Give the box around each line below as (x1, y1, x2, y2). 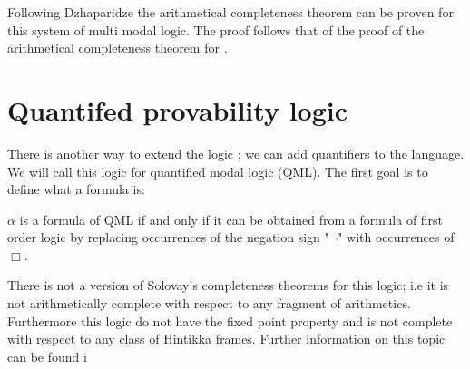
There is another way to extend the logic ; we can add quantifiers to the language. (7, 143, 465, 162)
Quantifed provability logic (7, 91, 348, 128)
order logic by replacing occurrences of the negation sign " (7, 228, 329, 247)
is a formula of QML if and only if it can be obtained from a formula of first (19, 209, 444, 228)
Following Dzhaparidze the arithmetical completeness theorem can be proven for (7, 3, 454, 21)
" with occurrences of (338, 228, 455, 247)
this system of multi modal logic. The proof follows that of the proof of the (7, 20, 425, 39)
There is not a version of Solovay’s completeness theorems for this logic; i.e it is (7, 276, 449, 295)
